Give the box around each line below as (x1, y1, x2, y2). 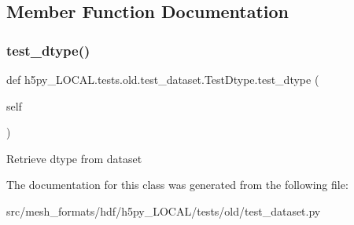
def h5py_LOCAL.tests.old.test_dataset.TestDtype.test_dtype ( (6, 71, 319, 87)
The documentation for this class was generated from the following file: (6, 176, 348, 193)
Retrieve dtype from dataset (6, 150, 142, 166)
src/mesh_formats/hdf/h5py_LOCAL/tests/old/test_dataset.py (6, 202, 321, 219)
